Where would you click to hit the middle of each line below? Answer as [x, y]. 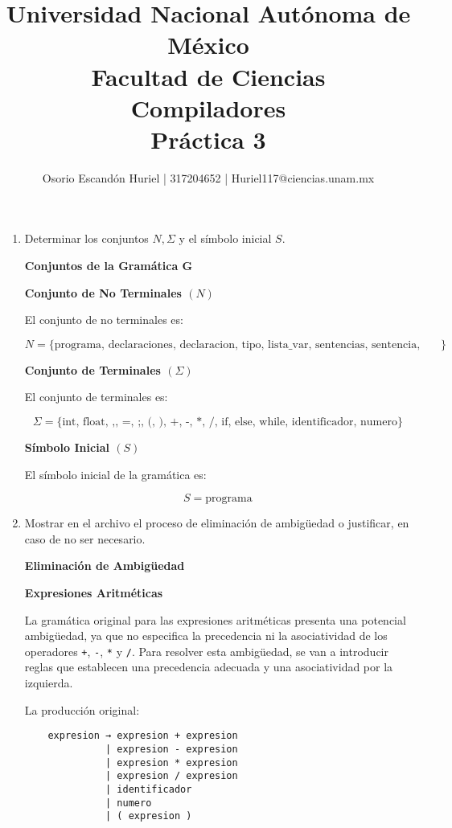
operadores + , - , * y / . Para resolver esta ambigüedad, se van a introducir [206, 651]
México [208, 45]
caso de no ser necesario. [85, 538]
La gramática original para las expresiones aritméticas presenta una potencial [215, 619]
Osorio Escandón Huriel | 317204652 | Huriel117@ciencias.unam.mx [208, 177]
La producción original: [82, 709]
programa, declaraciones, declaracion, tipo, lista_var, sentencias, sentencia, [237, 344]
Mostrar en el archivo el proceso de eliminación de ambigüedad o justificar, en [217, 523]
